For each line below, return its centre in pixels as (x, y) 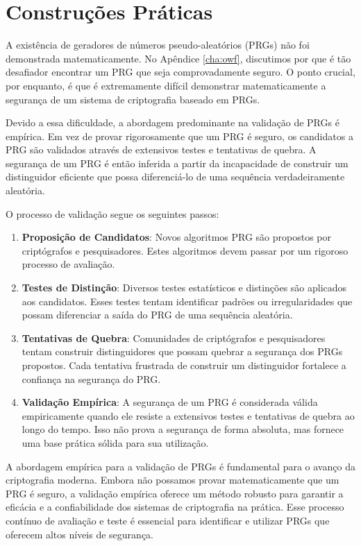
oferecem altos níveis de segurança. (79, 534)
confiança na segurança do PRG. (91, 378)
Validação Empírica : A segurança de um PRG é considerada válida (170, 402)
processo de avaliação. (68, 264)
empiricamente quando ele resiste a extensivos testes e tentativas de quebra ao (188, 415)
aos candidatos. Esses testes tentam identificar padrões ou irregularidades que (187, 301)
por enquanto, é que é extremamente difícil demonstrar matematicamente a (166, 85)
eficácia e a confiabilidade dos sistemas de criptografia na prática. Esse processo (175, 507)
